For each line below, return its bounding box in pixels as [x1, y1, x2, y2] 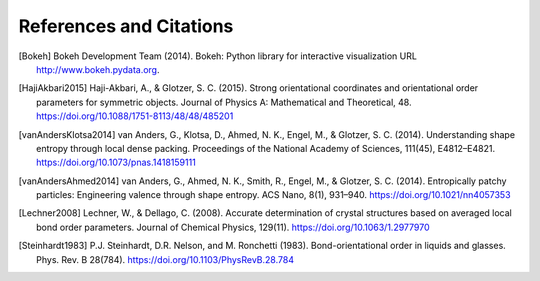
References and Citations [18, 15, 234, 37]
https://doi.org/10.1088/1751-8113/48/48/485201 [36, 110, 234, 122]
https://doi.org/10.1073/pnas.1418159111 [36, 156, 197, 169]
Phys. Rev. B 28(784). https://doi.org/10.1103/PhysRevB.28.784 [36, 253, 295, 265]
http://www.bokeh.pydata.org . [36, 63, 160, 75]
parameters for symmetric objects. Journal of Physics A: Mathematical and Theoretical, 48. [36, 96, 412, 108]
